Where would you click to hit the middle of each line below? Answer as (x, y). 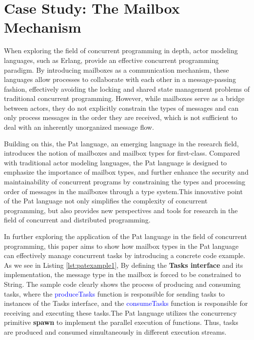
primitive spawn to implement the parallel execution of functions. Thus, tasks (121, 322)
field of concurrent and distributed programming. (77, 220)
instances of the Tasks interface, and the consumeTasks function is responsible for (126, 303)
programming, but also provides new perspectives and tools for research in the (121, 210)
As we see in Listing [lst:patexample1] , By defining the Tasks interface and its (124, 265)
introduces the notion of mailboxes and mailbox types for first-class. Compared (122, 153)
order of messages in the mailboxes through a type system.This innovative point (123, 191)
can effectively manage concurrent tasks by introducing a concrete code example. (125, 255)
